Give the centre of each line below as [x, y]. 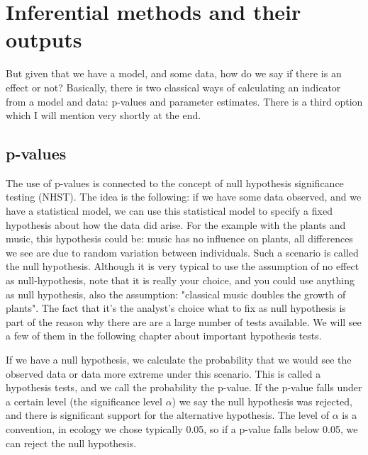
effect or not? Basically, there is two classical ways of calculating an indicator [173, 87]
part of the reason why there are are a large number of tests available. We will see [184, 321]
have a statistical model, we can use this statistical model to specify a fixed [169, 211]
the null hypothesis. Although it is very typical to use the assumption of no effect [183, 266]
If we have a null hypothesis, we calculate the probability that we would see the [179, 360]
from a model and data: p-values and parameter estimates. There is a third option [184, 101]
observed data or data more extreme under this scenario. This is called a [163, 373]
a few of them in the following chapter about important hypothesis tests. [164, 336]
